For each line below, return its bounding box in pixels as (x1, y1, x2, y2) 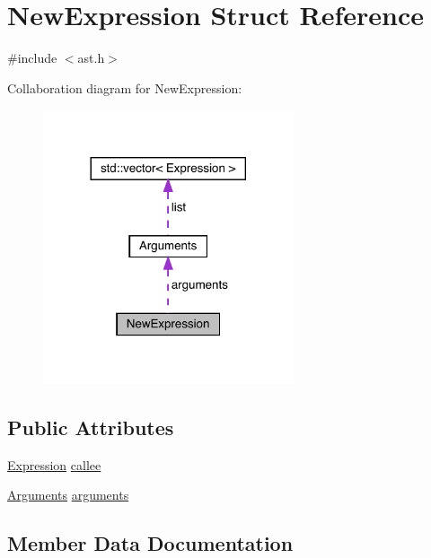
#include (7, 48, 57, 67)
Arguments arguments (7, 485, 129, 504)
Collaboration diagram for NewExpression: (7, 78, 242, 97)
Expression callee (7, 455, 101, 474)
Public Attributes (7, 413, 174, 440)
